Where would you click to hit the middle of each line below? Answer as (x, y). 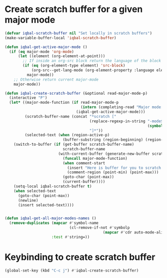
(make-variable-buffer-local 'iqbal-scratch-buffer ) (61, 38)
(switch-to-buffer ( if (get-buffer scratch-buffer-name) (74, 145)
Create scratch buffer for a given (74, 9)
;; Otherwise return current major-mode (56, 79)
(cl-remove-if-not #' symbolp (99, 228)
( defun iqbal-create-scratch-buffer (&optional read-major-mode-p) (76, 93)
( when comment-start (84, 163)
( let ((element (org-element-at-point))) (62, 56)
